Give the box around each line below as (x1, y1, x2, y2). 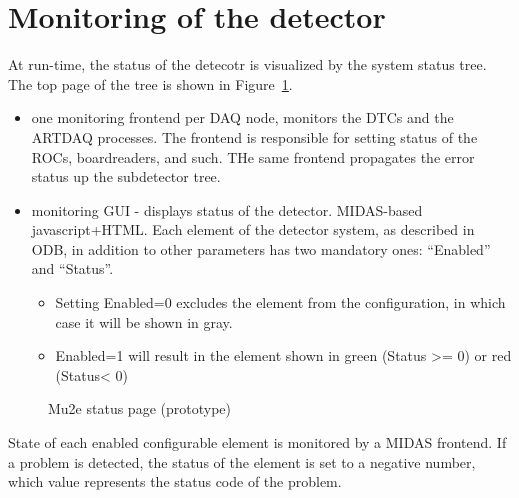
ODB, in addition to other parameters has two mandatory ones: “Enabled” (31, 238, 491, 259)
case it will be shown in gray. (55, 311, 233, 332)
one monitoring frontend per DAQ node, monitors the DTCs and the (31, 107, 454, 128)
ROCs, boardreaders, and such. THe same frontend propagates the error (31, 146, 475, 167)
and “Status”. (31, 258, 114, 279)
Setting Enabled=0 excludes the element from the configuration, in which (55, 292, 506, 313)
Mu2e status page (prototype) (48, 398, 231, 419)
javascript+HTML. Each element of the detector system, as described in (31, 219, 475, 240)
